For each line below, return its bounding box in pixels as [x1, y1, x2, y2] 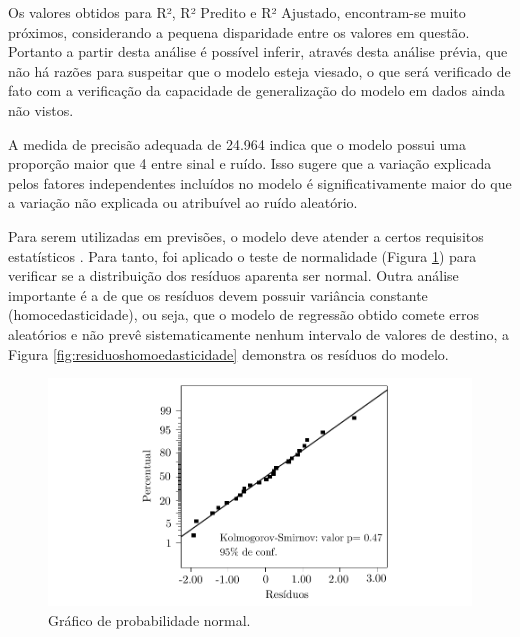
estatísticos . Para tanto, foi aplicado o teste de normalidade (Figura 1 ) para [8, 245, 477, 266]
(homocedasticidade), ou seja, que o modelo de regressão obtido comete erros [8, 304, 480, 325]
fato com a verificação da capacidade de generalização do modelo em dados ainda [8, 80, 506, 101]
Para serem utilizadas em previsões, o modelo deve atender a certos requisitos [8, 225, 484, 246]
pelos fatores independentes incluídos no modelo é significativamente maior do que [8, 172, 512, 193]
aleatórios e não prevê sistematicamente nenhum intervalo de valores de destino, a [8, 323, 509, 344]
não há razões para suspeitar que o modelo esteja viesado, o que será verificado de [8, 60, 511, 81]
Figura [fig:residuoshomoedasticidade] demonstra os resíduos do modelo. [8, 343, 449, 364]
